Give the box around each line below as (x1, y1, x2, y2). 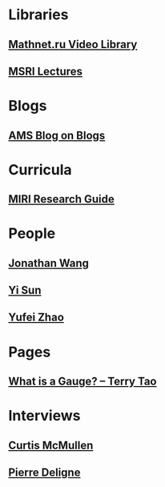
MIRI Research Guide (8, 192, 115, 206)
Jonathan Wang (8, 256, 90, 270)
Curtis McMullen (8, 438, 94, 452)
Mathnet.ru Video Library (8, 38, 138, 51)
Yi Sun (8, 284, 42, 297)
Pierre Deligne (8, 466, 81, 480)
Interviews (8, 407, 81, 425)
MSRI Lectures (8, 64, 82, 78)
